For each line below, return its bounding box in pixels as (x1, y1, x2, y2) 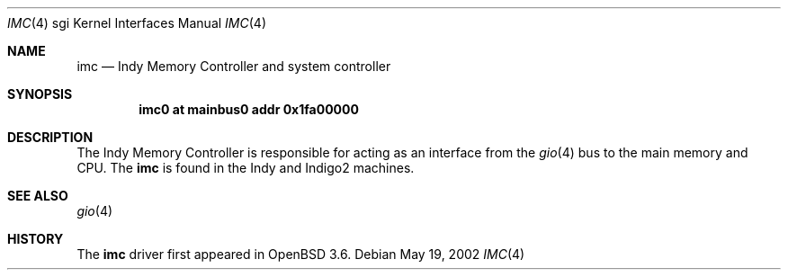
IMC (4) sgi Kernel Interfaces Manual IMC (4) (7, 15, 266, 31)
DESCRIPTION (7, 130, 94, 145)
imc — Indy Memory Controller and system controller (76, 58, 391, 74)
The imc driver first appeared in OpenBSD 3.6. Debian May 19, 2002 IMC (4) (76, 246, 525, 262)
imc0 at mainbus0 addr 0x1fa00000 (139, 102, 359, 117)
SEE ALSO (7, 188, 68, 203)
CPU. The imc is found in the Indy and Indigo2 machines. (76, 160, 415, 175)
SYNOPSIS (7, 86, 73, 102)
